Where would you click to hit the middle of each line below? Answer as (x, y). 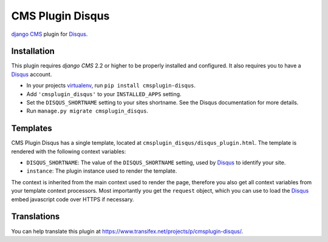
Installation (33, 51)
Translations (36, 217)
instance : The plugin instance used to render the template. (102, 171)
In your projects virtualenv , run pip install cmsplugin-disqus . (111, 86)
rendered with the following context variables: (69, 151)
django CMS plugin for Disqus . (50, 34)
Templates (32, 129)
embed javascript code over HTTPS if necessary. (73, 199)
